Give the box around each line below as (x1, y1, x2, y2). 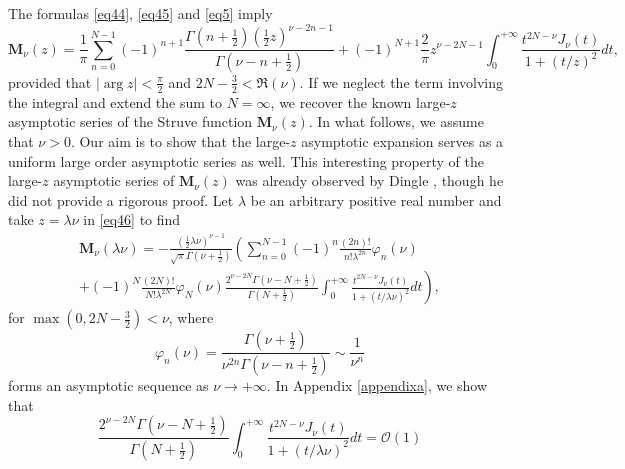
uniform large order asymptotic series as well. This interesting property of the (8, 150, 484, 171)
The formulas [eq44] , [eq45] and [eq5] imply (8, 3, 273, 23)
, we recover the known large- (270, 91, 451, 112)
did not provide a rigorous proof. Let (8, 189, 234, 210)
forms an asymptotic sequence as (8, 375, 209, 396)
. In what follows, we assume (308, 111, 484, 132)
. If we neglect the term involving (299, 71, 503, 92)
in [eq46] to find (83, 209, 181, 230)
